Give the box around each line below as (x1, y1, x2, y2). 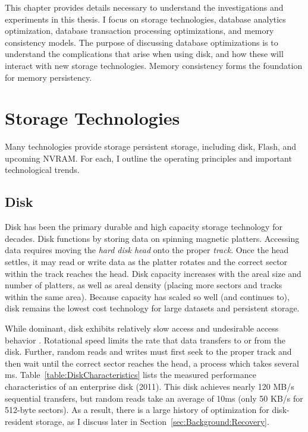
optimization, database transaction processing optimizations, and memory (5, 24, 274, 37)
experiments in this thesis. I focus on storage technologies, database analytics (5, 12, 286, 25)
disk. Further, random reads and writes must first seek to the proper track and (5, 345, 292, 358)
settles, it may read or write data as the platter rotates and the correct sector (5, 256, 288, 268)
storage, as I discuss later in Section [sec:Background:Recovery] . (36, 415, 269, 427)
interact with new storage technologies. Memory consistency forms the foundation (5, 59, 303, 71)
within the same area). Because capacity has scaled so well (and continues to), (5, 290, 290, 302)
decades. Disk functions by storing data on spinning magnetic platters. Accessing (5, 232, 300, 244)
